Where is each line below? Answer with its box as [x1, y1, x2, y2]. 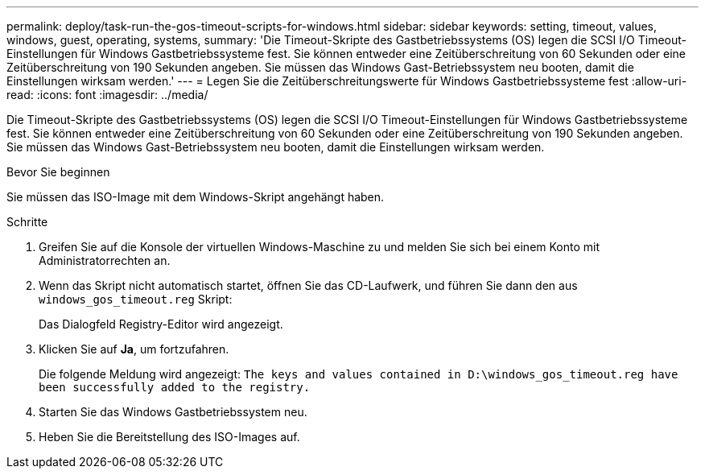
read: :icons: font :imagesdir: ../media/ [6, 88, 208, 101]
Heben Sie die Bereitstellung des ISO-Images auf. [39, 430, 300, 444]
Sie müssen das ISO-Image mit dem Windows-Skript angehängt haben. [6, 190, 385, 204]
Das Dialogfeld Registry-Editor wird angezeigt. [39, 317, 283, 331]
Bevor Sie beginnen [6, 165, 110, 179]
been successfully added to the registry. [39, 381, 311, 394]
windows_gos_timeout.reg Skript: [39, 292, 233, 306]
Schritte [6, 215, 48, 229]
